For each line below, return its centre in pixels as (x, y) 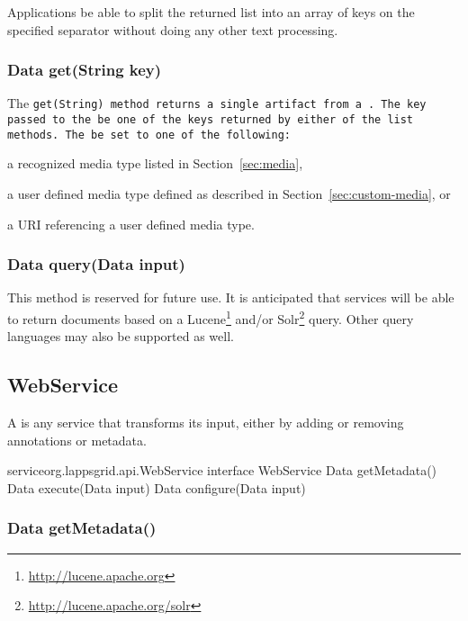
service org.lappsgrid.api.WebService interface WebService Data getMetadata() (222, 470)
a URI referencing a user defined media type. (131, 224)
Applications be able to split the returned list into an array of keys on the (211, 12)
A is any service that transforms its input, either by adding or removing (206, 423)
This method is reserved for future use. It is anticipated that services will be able (231, 297)
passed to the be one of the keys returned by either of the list (211, 120)
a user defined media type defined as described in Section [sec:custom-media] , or (229, 193)
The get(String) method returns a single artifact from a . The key (217, 103)
